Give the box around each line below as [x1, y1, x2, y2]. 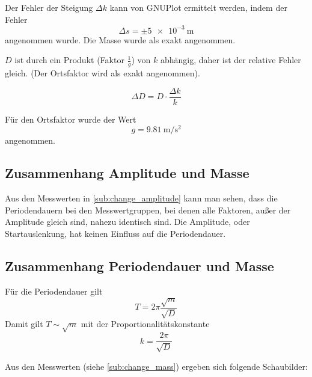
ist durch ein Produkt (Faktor [14, 54, 124, 66]
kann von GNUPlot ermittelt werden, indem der [109, 1, 287, 13]
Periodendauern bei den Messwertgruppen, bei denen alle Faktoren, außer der [5, 203, 291, 216]
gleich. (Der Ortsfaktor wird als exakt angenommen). [5, 67, 200, 79]
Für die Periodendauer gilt [5, 284, 103, 297]
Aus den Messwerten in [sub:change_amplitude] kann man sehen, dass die [5, 192, 278, 204]
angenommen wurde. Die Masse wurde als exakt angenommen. [5, 33, 236, 46]
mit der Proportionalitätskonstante [81, 317, 210, 330]
